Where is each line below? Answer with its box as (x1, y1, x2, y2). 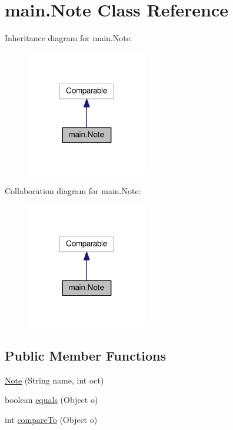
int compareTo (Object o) (5, 414, 98, 426)
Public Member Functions (5, 346, 166, 365)
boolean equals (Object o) (5, 394, 98, 406)
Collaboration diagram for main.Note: (5, 184, 141, 196)
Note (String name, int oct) (5, 374, 104, 386)
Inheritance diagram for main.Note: (5, 32, 132, 44)
